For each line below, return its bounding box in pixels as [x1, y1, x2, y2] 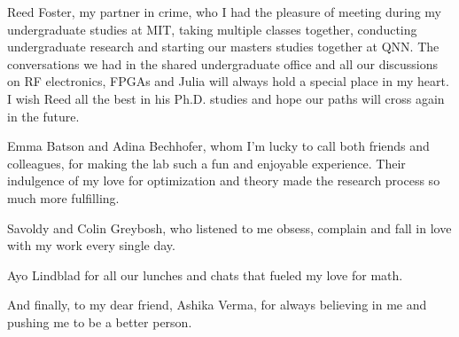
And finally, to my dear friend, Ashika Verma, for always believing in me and [7, 295, 427, 314]
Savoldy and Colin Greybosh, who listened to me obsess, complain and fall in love [7, 218, 452, 237]
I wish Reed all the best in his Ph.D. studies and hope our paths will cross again [7, 89, 445, 107]
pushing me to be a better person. [7, 312, 192, 331]
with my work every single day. [7, 236, 175, 255]
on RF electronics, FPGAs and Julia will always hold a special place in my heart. [7, 72, 449, 90]
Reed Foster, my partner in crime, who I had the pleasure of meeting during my [7, 3, 441, 20]
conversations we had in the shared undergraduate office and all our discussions [7, 54, 439, 73]
